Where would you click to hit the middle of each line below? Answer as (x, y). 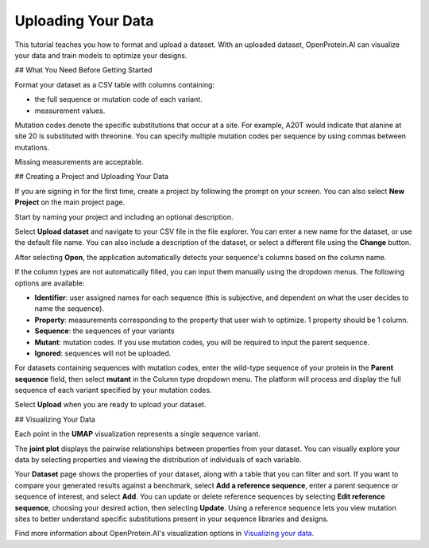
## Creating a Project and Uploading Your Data (92, 177)
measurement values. (70, 111)
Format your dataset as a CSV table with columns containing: (114, 84)
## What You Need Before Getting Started (83, 70)
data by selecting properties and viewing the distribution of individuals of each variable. (158, 460)
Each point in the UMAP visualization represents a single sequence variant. (138, 434)
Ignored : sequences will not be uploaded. (103, 353)
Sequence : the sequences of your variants (104, 331)
